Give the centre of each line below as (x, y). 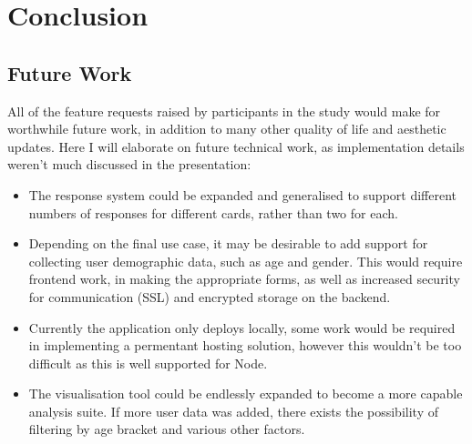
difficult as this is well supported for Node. (148, 363)
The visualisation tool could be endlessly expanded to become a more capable (246, 394)
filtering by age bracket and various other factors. (167, 429)
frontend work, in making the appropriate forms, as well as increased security (244, 279)
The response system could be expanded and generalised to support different (243, 194)
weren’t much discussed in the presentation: (129, 164)
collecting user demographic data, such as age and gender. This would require (246, 261)
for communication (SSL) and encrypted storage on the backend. (210, 296)
